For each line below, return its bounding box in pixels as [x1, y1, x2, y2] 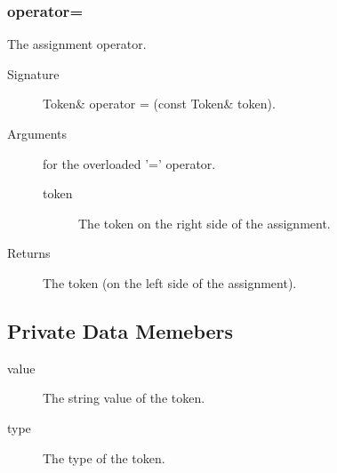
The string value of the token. [43, 389, 205, 407]
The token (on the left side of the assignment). [43, 273, 297, 292]
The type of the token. [43, 448, 165, 467]
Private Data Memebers [7, 317, 234, 344]
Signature [7, 64, 60, 83]
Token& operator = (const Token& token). [43, 94, 276, 113]
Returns [7, 244, 51, 262]
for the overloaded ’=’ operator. [43, 154, 216, 172]
